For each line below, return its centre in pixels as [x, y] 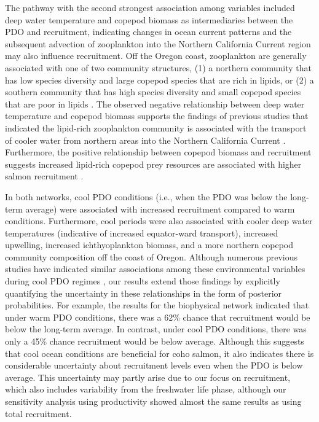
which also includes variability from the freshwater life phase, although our [146, 389]
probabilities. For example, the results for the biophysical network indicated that [157, 305]
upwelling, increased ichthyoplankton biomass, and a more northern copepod [149, 245]
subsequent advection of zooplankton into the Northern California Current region [158, 43]
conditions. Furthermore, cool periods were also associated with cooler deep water [159, 221]
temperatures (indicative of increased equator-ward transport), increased [142, 232]
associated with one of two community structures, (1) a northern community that [159, 67]
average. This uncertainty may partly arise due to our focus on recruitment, [148, 377]
